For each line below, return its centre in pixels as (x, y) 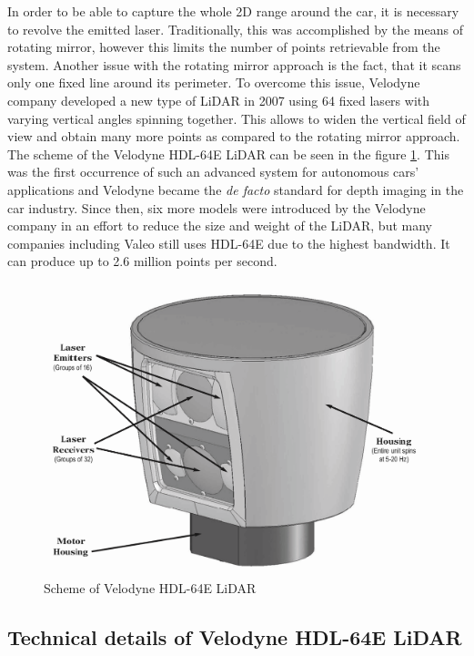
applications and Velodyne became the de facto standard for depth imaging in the (236, 189)
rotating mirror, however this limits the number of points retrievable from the (224, 47)
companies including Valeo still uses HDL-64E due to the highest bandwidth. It (229, 243)
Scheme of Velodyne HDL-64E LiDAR (150, 588)
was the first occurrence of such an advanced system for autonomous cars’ (213, 172)
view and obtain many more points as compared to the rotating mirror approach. (234, 136)
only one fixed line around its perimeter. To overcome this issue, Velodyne (214, 82)
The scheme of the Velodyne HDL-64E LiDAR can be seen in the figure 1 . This (228, 154)
